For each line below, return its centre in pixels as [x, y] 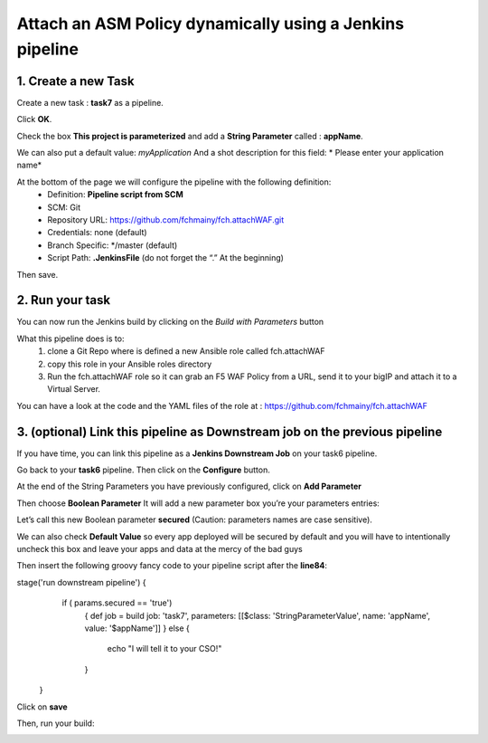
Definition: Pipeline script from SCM [116, 195]
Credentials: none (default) [98, 233]
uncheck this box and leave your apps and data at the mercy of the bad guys [160, 549]
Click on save [42, 707]
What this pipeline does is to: [70, 338]
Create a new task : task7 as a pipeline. [90, 102]
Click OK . [34, 119]
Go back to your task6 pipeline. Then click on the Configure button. [143, 470]
